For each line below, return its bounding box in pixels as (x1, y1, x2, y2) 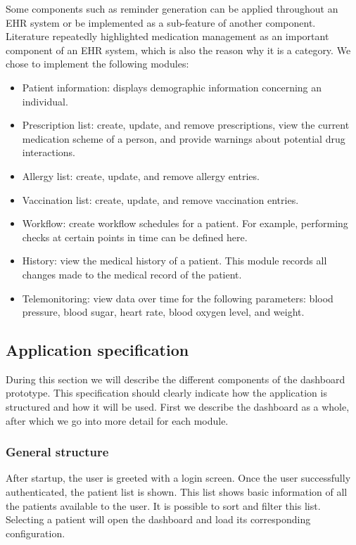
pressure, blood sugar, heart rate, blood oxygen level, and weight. (22, 304, 305, 319)
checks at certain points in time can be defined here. (22, 229, 248, 244)
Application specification (6, 339, 189, 361)
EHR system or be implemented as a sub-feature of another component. (6, 15, 316, 30)
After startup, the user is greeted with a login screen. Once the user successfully (6, 470, 351, 485)
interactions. (22, 145, 75, 160)
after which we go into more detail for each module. (6, 413, 229, 428)
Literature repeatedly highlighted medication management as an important (6, 29, 329, 44)
